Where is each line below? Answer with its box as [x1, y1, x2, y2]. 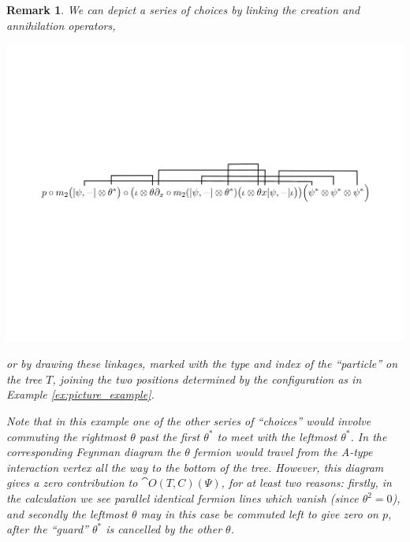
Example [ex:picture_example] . [6, 386, 155, 403]
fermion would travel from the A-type [193, 444, 373, 460]
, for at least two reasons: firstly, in [221, 474, 392, 491]
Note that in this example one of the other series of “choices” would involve [6, 413, 371, 429]
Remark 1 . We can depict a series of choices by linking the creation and [6, 2, 360, 17]
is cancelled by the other [106, 521, 222, 537]
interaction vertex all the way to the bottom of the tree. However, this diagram [6, 458, 384, 475]
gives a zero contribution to [6, 474, 138, 491]
